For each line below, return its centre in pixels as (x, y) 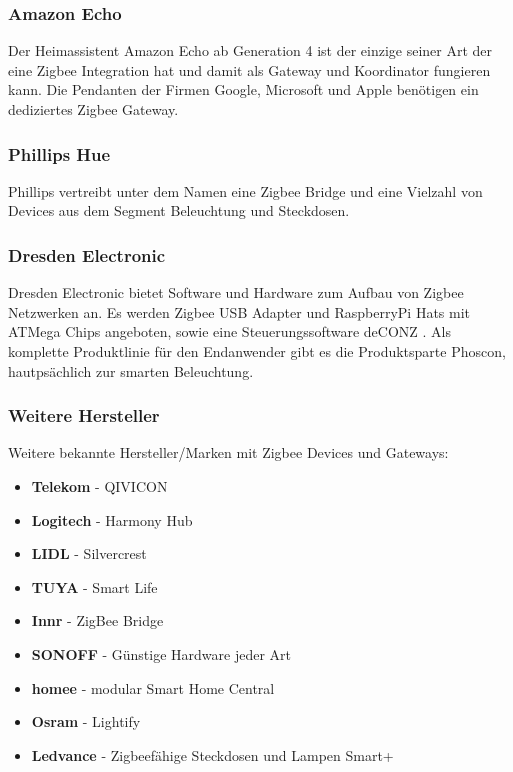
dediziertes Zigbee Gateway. (93, 109)
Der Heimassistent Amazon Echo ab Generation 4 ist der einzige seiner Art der (250, 50)
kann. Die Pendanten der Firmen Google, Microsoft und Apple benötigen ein (243, 89)
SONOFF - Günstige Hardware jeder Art (161, 653)
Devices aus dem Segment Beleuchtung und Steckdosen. (179, 210)
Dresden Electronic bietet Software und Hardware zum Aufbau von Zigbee (236, 292)
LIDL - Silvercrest (89, 553)
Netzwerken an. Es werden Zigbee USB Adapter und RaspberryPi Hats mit (239, 311)
